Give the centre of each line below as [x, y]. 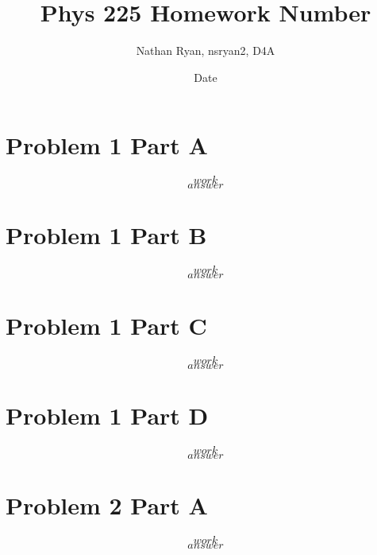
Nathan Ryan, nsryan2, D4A [206, 50]
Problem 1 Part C [106, 325]
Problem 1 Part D [107, 415]
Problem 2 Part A [107, 505]
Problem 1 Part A [107, 145]
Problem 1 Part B [106, 235]
